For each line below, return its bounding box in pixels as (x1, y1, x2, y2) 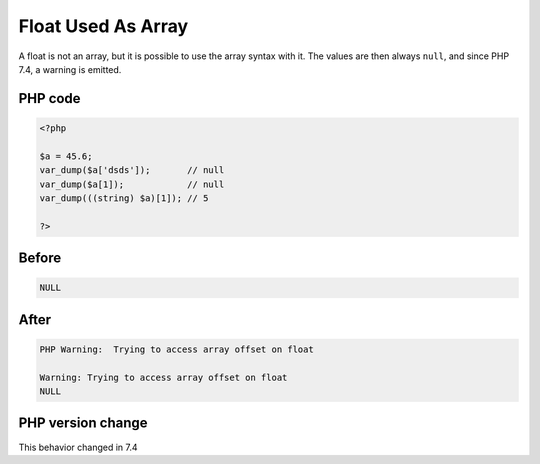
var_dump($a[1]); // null (39, 178, 225, 190)
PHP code (18, 90, 81, 107)
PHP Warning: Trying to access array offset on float (39, 343, 314, 355)
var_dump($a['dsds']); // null (39, 165, 225, 176)
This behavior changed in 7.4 (18, 441, 139, 453)
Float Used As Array (18, 15, 189, 37)
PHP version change (18, 415, 149, 432)
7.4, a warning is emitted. (18, 63, 122, 75)
